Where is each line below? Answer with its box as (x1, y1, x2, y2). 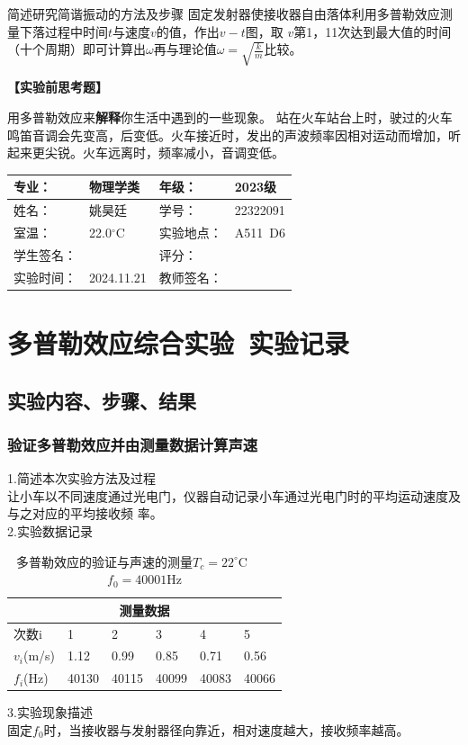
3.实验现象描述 (7, 703, 93, 722)
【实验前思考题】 (7, 77, 108, 96)
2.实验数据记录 (7, 521, 93, 540)
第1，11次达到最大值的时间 (293, 22, 452, 40)
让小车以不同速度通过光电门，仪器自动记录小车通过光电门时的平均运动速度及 (7, 486, 461, 505)
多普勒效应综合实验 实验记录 (7, 324, 350, 361)
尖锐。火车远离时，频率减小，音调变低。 (44, 143, 284, 162)
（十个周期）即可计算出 (7, 40, 146, 58)
